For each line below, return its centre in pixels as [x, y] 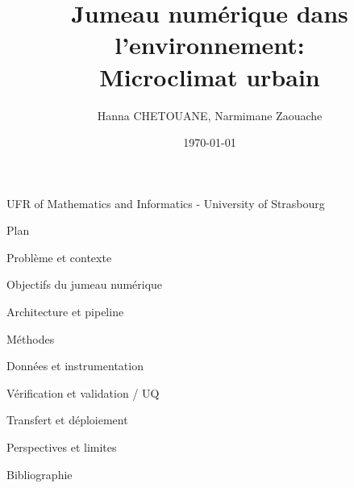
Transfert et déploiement [67, 420]
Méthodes [31, 338]
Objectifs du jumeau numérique [85, 284]
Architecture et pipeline [65, 312]
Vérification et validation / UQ [83, 392]
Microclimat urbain [210, 76]
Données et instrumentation [75, 366]
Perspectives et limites [62, 447]
